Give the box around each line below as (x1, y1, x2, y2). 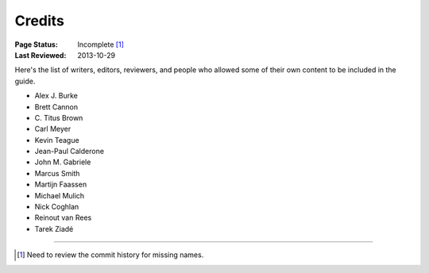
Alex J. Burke (34, 91, 79, 101)
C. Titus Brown (34, 113, 83, 122)
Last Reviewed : (14, 50, 67, 60)
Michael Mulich (34, 190, 85, 200)
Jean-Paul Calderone (34, 147, 105, 156)
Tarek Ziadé (34, 224, 74, 233)
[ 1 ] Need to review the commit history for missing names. (17, 250, 204, 260)
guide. (14, 76, 36, 86)
